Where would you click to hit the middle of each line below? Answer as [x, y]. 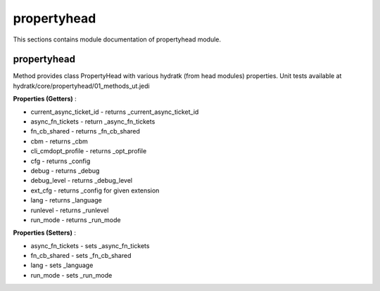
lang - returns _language [66, 200]
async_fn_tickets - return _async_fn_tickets [93, 122]
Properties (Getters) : [45, 99]
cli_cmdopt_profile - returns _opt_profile [89, 151]
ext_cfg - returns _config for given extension [95, 190]
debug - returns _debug [65, 170]
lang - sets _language [62, 265]
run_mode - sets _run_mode [71, 275]
